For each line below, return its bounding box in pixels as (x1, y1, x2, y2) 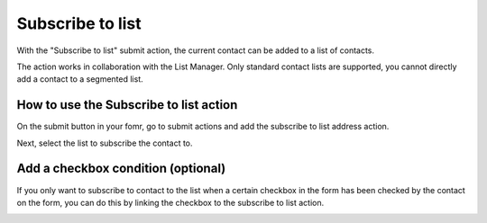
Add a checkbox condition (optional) (16, 161, 226, 176)
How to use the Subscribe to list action (16, 97, 238, 112)
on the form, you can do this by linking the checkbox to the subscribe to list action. (16, 197, 325, 208)
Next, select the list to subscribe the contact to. (16, 138, 193, 148)
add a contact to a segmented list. (16, 74, 143, 85)
